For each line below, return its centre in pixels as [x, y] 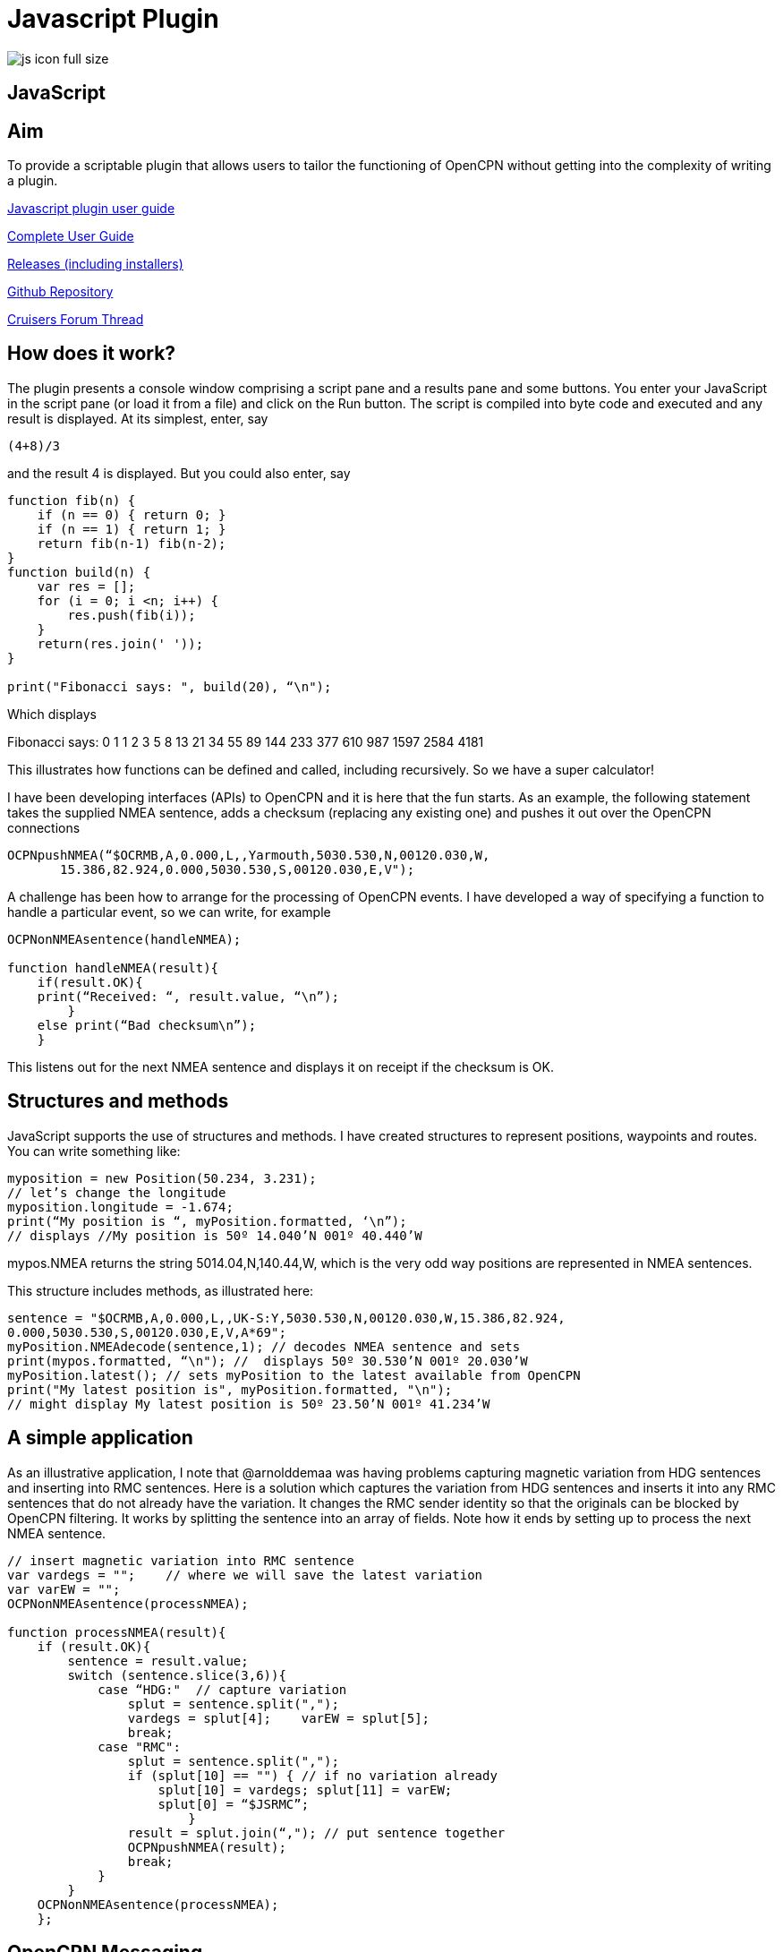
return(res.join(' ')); [120, 643]
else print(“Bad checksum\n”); [147, 1025]
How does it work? [92, 354]
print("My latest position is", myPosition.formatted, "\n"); [230, 1389]
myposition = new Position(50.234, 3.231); [162, 1178]
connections [44, 827]
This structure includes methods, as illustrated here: [161, 1290]
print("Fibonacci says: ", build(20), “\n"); [170, 686]
